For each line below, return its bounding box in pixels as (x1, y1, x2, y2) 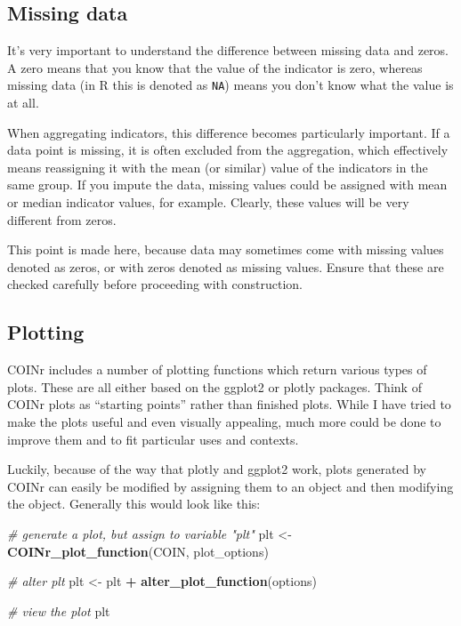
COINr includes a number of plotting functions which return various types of (7, 360, 427, 379)
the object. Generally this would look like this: (7, 494, 261, 513)
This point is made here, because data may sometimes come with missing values (7, 240, 444, 259)
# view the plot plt (7, 601, 110, 620)
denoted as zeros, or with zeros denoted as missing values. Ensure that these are (7, 257, 444, 276)
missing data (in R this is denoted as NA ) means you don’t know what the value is (7, 76, 454, 94)
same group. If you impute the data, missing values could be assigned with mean (7, 175, 448, 194)
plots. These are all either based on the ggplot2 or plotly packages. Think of (7, 377, 422, 396)
